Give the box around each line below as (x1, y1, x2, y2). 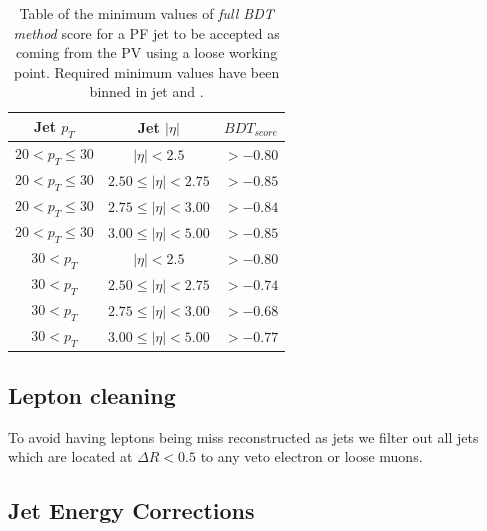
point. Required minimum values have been (14, 61, 280, 82)
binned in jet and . (89, 81, 204, 102)
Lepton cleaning (8, 380, 176, 411)
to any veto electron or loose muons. (200, 446, 423, 467)
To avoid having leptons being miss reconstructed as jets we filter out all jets (8, 426, 479, 447)
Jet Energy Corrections (8, 495, 255, 526)
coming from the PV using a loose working (15, 42, 278, 63)
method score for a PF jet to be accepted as (13, 22, 280, 43)
